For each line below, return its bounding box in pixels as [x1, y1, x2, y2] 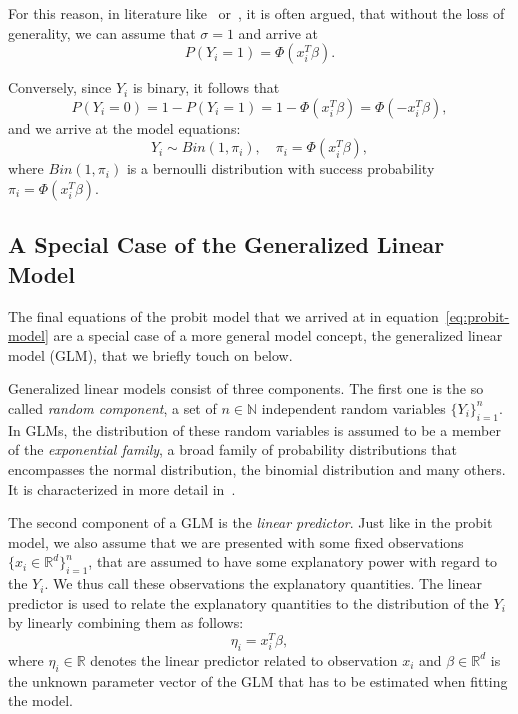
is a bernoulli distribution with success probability [126, 158, 435, 179]
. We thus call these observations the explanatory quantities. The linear [44, 573, 483, 594]
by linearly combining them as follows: [8, 612, 244, 633]
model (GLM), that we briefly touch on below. [8, 344, 293, 365]
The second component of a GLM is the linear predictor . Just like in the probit [8, 512, 493, 533]
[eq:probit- [445, 305, 510, 326]
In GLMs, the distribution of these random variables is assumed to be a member [8, 419, 501, 440]
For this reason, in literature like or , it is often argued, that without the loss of [8, 3, 505, 23]
